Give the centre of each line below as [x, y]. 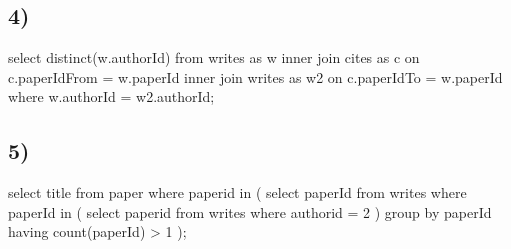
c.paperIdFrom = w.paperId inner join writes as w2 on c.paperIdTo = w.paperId [255, 76]
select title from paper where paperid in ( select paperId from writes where [237, 192]
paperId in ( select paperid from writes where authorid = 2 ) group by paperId [250, 211]
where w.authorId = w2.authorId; [111, 96]
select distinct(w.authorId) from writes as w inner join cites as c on [214, 57]
